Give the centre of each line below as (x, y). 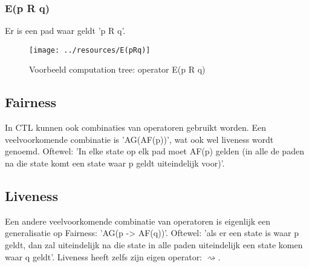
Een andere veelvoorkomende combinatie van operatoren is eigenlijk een (138, 221)
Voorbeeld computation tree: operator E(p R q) (117, 69)
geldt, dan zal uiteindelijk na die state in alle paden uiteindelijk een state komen (154, 245)
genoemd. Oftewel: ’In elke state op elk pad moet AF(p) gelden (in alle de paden (154, 151)
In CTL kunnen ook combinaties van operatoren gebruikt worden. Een (135, 127)
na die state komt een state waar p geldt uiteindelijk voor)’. (115, 163)
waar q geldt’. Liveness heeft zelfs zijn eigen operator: (104, 256)
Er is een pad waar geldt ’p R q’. (65, 31)
